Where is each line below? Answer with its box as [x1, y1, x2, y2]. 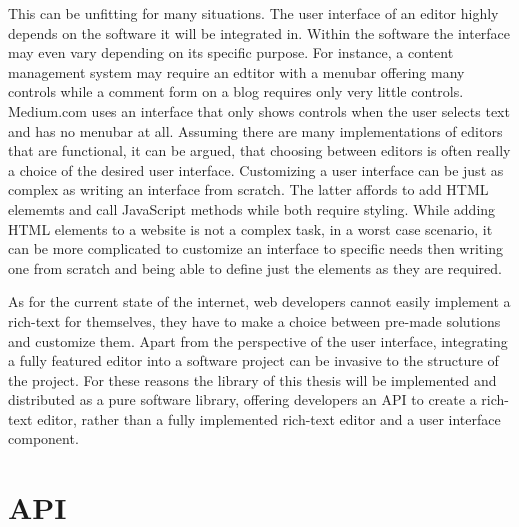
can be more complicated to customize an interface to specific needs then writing [8, 238, 503, 259]
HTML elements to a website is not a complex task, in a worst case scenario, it [8, 218, 493, 239]
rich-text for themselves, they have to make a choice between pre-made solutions [8, 310, 501, 331]
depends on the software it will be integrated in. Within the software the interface [8, 22, 511, 43]
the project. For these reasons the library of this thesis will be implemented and [8, 369, 497, 390]
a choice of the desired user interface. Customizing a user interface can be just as [8, 159, 504, 180]
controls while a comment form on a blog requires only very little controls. [8, 81, 464, 102]
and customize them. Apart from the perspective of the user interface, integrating [8, 330, 508, 351]
